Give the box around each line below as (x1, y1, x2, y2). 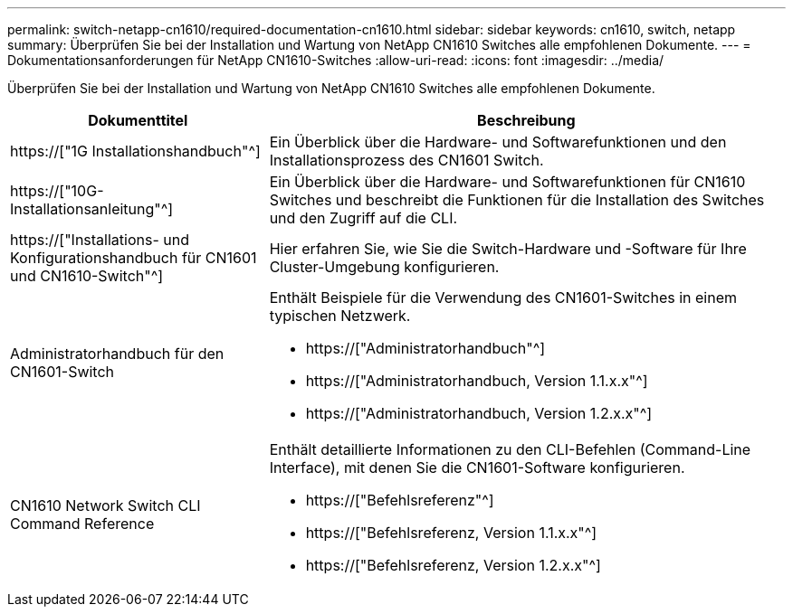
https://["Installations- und (10, 231, 189, 249)
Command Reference (10, 515, 155, 533)
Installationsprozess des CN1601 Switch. (269, 151, 544, 169)
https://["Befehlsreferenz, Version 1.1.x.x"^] (305, 524, 597, 542)
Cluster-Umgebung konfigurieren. (269, 258, 500, 276)
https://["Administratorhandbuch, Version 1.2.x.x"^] (305, 404, 653, 422)
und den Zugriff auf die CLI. (269, 209, 458, 227)
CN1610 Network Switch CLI (10, 496, 201, 515)
